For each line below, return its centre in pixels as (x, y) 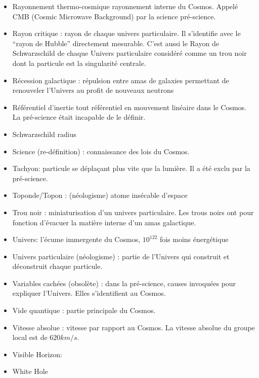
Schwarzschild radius (45, 134)
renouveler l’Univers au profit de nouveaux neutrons (93, 90)
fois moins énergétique (194, 239)
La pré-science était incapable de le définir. (79, 117)
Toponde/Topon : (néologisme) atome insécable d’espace (100, 195)
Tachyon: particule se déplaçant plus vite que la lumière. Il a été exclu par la (131, 168)
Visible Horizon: (37, 354)
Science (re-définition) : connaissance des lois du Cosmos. (101, 151)
